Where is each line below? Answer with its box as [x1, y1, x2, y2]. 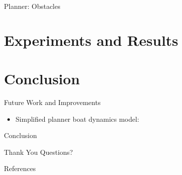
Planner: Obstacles [4, 1, 61, 11]
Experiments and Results [4, 30, 179, 50]
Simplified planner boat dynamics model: [15, 113, 139, 124]
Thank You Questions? [4, 146, 73, 157]
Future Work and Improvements [4, 97, 101, 107]
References [4, 163, 36, 174]
